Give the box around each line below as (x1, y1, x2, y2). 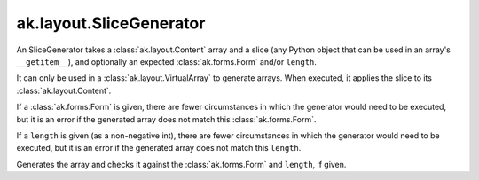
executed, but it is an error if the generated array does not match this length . (16, 143, 302, 153)
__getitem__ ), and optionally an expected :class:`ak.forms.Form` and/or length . (16, 56, 317, 67)
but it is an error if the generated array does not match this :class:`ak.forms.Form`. (16, 113, 317, 124)
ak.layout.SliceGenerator (16, 13, 206, 33)
